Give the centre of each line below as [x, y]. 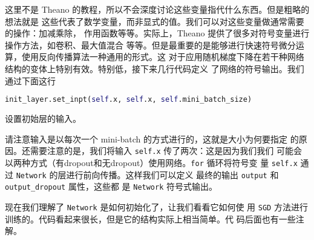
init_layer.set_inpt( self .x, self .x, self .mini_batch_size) [129, 100]
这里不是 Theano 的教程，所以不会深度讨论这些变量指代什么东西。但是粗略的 [157, 9]
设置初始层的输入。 [43, 118]
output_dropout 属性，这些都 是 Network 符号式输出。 [111, 186]
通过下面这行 [30, 80]
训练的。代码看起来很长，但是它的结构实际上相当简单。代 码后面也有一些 [150, 218]
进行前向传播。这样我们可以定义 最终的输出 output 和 [172, 174]
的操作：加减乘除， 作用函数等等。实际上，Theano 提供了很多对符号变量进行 [157, 33]
